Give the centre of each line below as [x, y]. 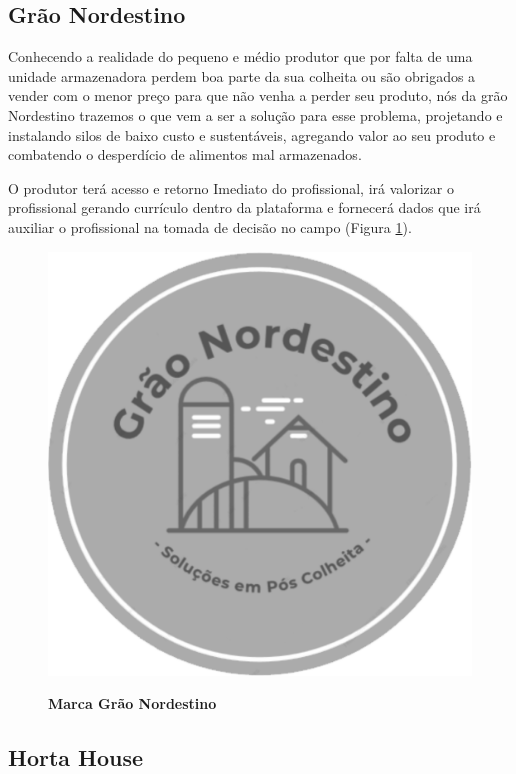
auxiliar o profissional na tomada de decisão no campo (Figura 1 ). [210, 226]
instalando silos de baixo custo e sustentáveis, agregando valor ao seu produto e [252, 134]
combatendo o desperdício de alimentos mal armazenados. [185, 154]
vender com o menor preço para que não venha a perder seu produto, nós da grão [258, 95]
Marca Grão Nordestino [132, 703]
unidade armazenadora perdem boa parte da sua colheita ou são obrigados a [242, 75]
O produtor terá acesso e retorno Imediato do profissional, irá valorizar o [231, 187]
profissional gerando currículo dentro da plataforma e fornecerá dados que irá [244, 207]
